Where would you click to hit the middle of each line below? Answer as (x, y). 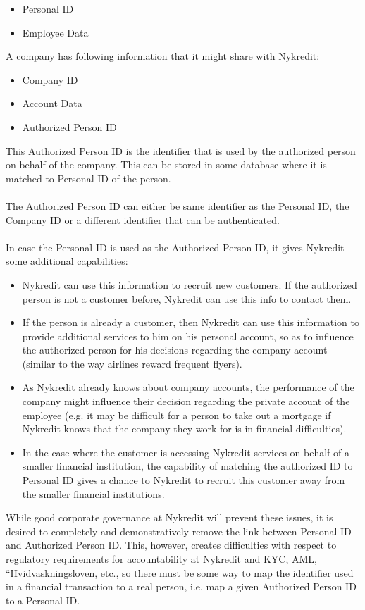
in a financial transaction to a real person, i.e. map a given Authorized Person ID (181, 586)
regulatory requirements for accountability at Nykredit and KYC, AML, (161, 559)
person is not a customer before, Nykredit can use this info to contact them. (187, 298)
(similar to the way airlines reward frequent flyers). (132, 363)
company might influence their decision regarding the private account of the (186, 401)
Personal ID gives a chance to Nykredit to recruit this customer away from (184, 480)
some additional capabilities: (67, 261)
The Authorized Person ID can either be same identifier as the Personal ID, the (178, 205)
